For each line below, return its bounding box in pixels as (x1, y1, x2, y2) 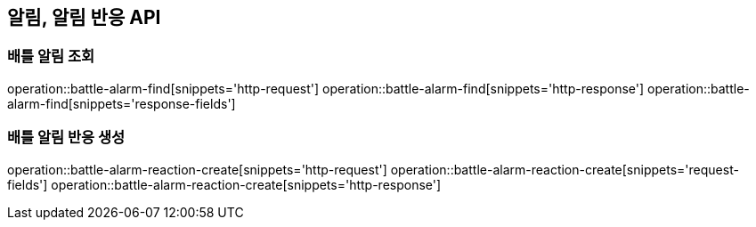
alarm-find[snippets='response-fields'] (7, 95, 236, 111)
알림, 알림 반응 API (7, 6, 161, 28)
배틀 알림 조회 (7, 47, 95, 66)
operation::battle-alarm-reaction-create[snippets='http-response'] (51, 176, 442, 192)
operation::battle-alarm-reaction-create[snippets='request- (390, 161, 739, 177)
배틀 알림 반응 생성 (7, 128, 126, 147)
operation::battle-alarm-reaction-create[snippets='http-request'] (7, 161, 387, 177)
